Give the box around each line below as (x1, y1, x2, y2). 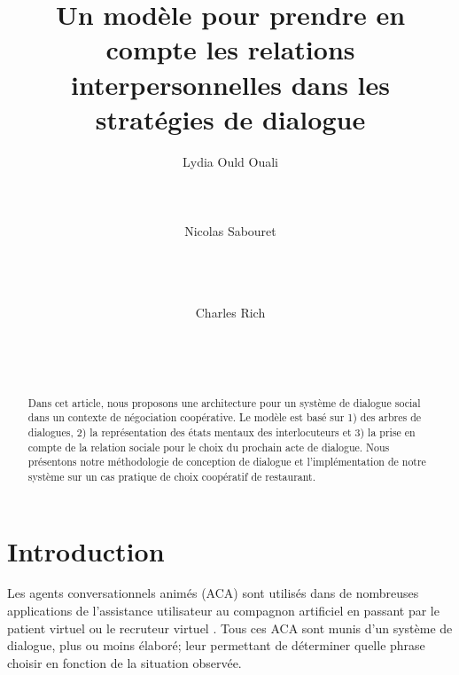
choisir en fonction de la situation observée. (7, 653, 242, 671)
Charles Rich (195, 303, 266, 322)
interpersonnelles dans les (71, 66, 390, 102)
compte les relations (105, 31, 355, 67)
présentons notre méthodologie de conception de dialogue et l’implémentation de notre (27, 454, 426, 469)
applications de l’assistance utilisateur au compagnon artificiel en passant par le (7, 601, 440, 620)
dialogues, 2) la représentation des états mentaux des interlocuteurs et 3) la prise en (27, 424, 416, 439)
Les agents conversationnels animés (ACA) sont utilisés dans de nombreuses (7, 584, 419, 602)
